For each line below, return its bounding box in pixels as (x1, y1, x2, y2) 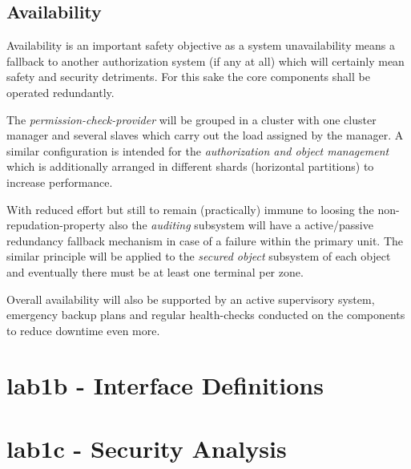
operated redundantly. (6, 83, 115, 100)
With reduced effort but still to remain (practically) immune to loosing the (6, 200, 374, 217)
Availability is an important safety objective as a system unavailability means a (6, 37, 396, 54)
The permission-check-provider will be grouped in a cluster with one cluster (6, 111, 377, 127)
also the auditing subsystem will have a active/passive (109, 216, 373, 233)
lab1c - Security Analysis (6, 431, 287, 464)
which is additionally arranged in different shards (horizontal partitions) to (6, 158, 374, 175)
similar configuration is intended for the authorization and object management (6, 142, 389, 159)
